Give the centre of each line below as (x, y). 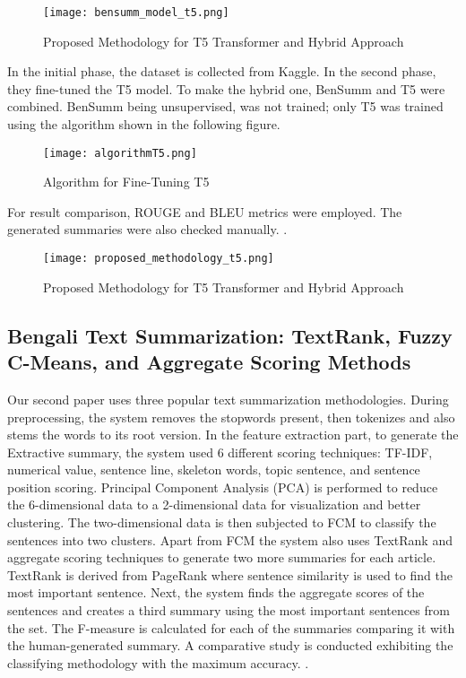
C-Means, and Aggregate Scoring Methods (209, 362)
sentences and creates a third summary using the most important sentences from (229, 610)
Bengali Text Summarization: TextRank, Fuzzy (230, 335)
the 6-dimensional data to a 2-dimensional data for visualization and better (214, 504)
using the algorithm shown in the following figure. (144, 124)
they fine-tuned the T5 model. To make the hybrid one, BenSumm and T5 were (226, 88)
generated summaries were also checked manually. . (147, 229)
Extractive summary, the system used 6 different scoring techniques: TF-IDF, (220, 452)
